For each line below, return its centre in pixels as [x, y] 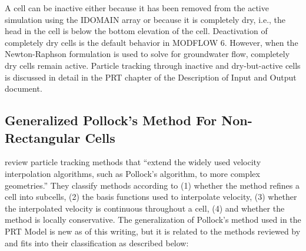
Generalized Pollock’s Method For [111, 120]
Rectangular [43, 137]
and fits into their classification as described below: [97, 242]
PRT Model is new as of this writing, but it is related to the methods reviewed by [153, 231]
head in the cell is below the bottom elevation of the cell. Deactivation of [136, 31]
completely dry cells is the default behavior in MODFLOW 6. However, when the [152, 42]
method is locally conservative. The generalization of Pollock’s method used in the [153, 220]
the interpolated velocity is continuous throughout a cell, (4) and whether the [145, 208]
